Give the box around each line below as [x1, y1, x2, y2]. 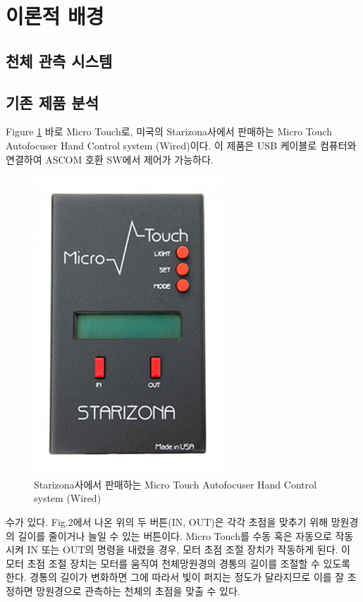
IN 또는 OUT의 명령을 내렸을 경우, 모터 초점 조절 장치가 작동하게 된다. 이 [27, 542, 350, 557]
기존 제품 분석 [6, 91, 99, 113]
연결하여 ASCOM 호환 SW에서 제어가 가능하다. [6, 152, 214, 166]
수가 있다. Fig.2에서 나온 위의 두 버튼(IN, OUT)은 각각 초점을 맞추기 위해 [6, 514, 328, 529]
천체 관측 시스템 [6, 49, 113, 71]
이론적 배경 [6, 1, 104, 30]
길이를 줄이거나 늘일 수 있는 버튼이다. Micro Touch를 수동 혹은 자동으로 [18, 528, 332, 543]
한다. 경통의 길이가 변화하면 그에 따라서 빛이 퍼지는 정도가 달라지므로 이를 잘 [6, 570, 345, 584]
